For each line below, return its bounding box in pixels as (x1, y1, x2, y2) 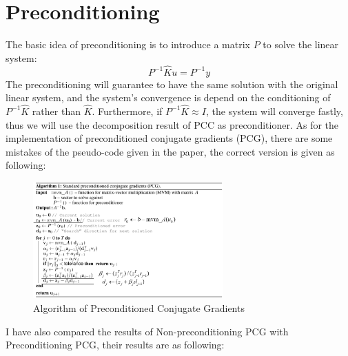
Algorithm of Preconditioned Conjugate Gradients (33, 301, 245, 315)
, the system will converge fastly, (205, 103, 343, 118)
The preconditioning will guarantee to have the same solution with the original (6, 76, 338, 91)
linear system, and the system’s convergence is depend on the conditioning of (6, 90, 331, 105)
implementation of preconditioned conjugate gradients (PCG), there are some (6, 131, 333, 145)
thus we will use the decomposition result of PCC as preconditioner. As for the (6, 117, 339, 132)
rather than (32, 103, 81, 118)
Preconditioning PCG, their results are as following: (6, 337, 225, 352)
